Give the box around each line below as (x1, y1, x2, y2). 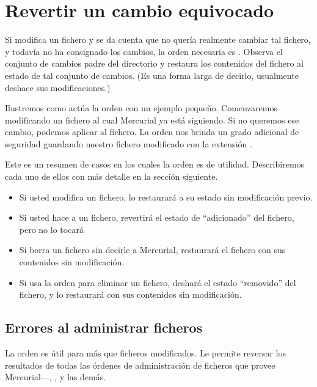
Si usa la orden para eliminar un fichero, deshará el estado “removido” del (19, 276, 296, 289)
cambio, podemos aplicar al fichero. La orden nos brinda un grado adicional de (5, 125, 299, 138)
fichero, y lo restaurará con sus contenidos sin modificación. (19, 288, 242, 301)
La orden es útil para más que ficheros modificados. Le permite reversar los (5, 347, 286, 359)
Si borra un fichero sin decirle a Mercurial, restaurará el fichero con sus (19, 243, 286, 256)
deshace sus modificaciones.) (5, 81, 111, 94)
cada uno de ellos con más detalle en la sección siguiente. (5, 170, 218, 183)
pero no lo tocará (19, 223, 84, 235)
